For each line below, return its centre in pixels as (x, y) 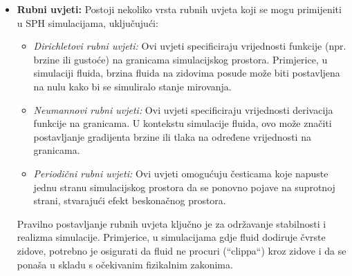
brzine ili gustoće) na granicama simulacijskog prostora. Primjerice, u (180, 59)
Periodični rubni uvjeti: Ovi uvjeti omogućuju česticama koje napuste (181, 173)
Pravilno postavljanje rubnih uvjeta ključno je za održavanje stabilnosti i (172, 223)
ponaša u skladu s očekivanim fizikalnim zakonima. (125, 264)
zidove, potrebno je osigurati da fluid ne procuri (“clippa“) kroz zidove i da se (182, 250)
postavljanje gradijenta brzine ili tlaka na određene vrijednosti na (172, 136)
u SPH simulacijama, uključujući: (87, 22)
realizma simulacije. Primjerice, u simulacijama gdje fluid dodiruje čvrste (171, 237)
